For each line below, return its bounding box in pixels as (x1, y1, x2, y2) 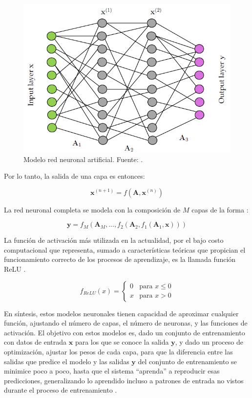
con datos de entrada (4, 337, 67, 347)
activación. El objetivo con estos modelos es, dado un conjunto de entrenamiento (4, 327, 245, 337)
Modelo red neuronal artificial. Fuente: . (23, 154, 143, 164)
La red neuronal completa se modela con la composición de (4, 204, 181, 214)
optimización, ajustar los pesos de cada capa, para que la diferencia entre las (4, 346, 233, 356)
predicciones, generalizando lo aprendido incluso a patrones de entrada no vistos (4, 375, 244, 385)
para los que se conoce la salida (75, 337, 169, 347)
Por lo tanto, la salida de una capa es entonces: (4, 170, 145, 181)
